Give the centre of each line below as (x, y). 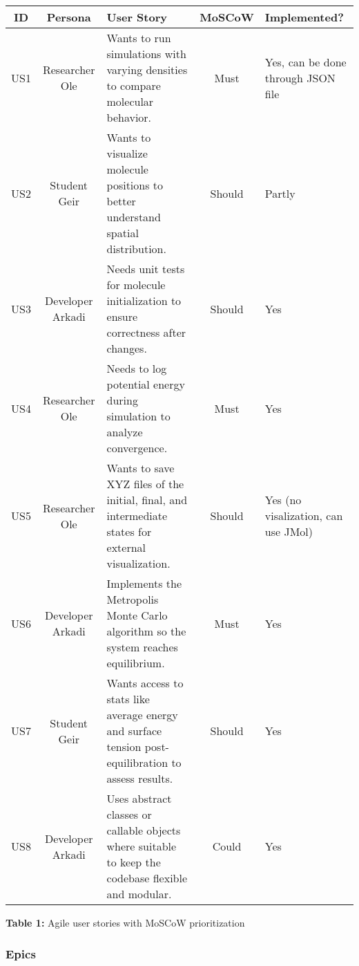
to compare (134, 85)
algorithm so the (146, 631)
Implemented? (304, 17)
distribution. (136, 249)
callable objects (144, 830)
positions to (135, 185)
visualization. (138, 563)
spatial (123, 233)
